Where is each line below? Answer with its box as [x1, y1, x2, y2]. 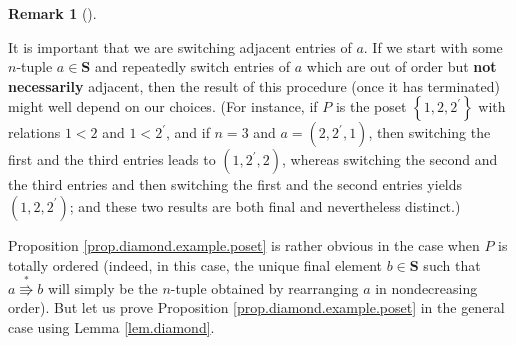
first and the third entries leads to [8, 149, 216, 170]
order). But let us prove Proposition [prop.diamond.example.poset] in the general [8, 297, 505, 318]
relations [8, 122, 61, 143]
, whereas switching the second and [282, 149, 498, 170]
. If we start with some [363, 36, 503, 57]
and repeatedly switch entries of [94, 56, 291, 77]
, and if [165, 122, 210, 143]
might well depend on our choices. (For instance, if [8, 96, 318, 117]
